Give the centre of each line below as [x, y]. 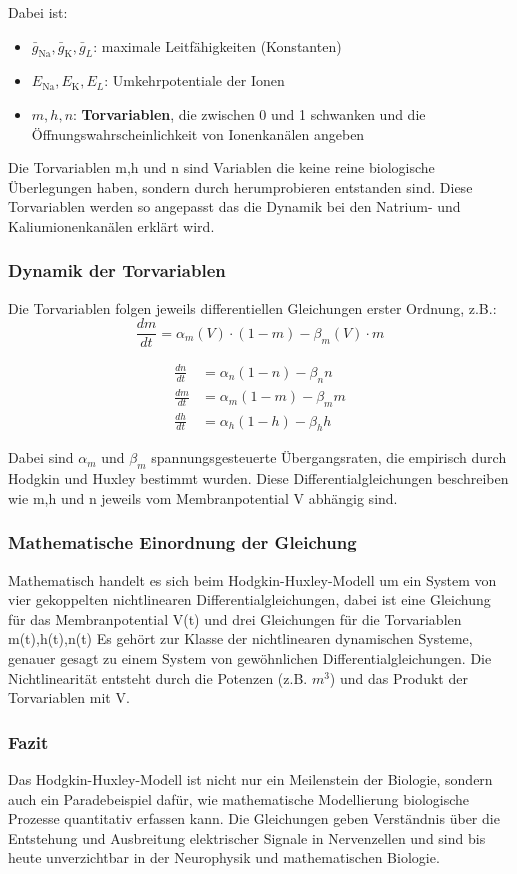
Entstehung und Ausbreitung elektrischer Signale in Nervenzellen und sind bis [247, 837]
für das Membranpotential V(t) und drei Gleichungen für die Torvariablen [235, 618]
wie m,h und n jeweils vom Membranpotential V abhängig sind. [203, 497]
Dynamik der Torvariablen [117, 270]
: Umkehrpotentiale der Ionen [194, 80]
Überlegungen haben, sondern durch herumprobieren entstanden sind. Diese [240, 186]
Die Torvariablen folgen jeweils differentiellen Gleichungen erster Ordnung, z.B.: [252, 307]
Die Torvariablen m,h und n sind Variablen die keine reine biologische [221, 167]
